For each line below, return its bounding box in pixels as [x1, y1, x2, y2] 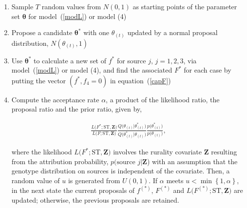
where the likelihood [11, 147, 72, 157]
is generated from [68, 175, 120, 185]
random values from [41, 1, 101, 11]
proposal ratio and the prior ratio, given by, [11, 104, 142, 114]
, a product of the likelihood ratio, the [106, 94, 220, 104]
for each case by [184, 65, 231, 75]
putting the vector [11, 75, 66, 85]
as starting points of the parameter [133, 1, 237, 11]
